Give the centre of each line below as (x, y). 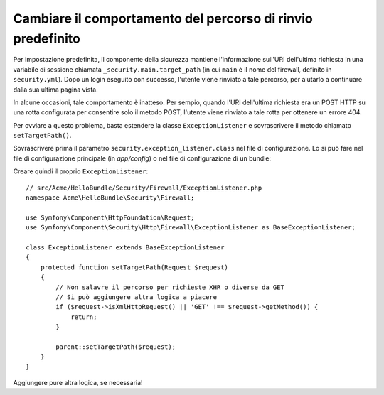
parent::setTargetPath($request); (116, 347)
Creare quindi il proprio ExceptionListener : (81, 171)
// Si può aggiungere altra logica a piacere (136, 297)
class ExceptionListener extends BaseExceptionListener (125, 247)
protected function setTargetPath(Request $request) (134, 267)
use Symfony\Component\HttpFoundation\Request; (110, 217)
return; (84, 317)
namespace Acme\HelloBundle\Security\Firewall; (110, 198)
